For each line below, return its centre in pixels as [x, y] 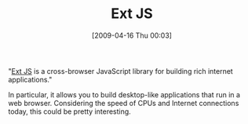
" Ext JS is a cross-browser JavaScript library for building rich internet [120, 71]
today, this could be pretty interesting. [69, 111]
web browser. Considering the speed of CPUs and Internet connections [124, 103]
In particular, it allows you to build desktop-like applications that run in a [124, 94]
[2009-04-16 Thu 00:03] [132, 35]
